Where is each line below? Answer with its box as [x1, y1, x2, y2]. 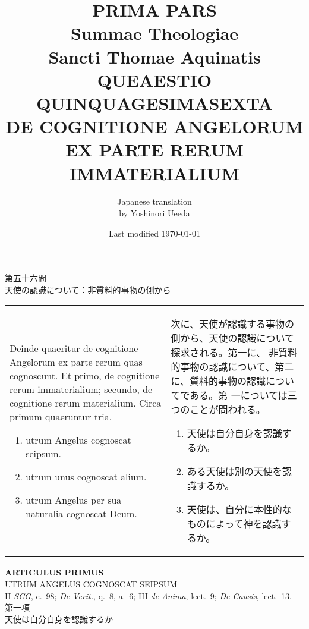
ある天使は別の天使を [187, 464, 282, 479]
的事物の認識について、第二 [171, 360, 294, 374]
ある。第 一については [190, 388, 288, 402]
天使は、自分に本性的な [187, 502, 292, 517]
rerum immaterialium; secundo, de [10, 382, 153, 396]
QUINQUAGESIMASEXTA [36, 90, 273, 115]
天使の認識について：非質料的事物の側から [5, 283, 171, 295]
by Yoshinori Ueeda [119, 207, 190, 219]
